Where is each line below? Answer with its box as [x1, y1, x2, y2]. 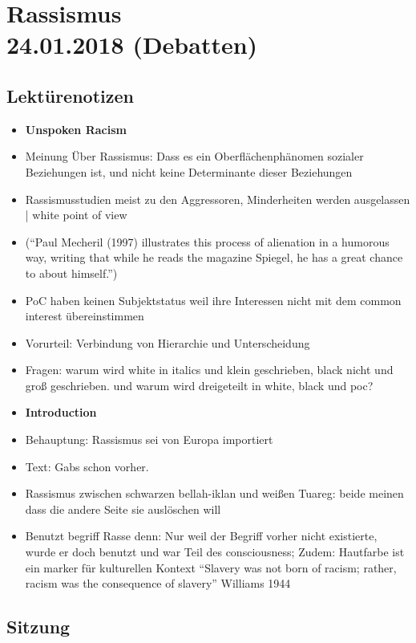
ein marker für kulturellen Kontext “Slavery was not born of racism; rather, [25, 559, 397, 576]
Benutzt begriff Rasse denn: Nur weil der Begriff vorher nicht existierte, [25, 527, 378, 544]
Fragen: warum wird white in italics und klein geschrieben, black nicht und [25, 361, 394, 378]
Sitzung [6, 614, 71, 639]
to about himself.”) [25, 264, 118, 281]
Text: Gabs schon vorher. [25, 458, 149, 474]
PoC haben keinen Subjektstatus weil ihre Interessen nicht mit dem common [25, 291, 402, 308]
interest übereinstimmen [25, 307, 144, 324]
